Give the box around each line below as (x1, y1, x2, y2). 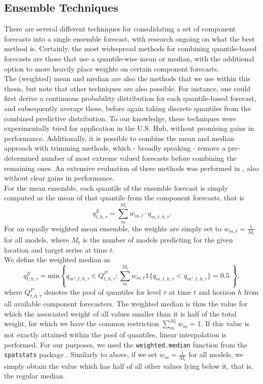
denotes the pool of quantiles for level (44, 287, 161, 297)
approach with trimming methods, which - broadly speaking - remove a (4, 143, 226, 153)
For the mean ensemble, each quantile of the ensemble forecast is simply (4, 182, 228, 193)
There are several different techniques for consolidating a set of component (4, 23, 236, 34)
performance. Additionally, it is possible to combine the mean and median (4, 132, 234, 143)
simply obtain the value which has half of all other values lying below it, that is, (4, 360, 253, 371)
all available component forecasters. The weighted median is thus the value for (4, 298, 248, 309)
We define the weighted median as (4, 254, 110, 265)
